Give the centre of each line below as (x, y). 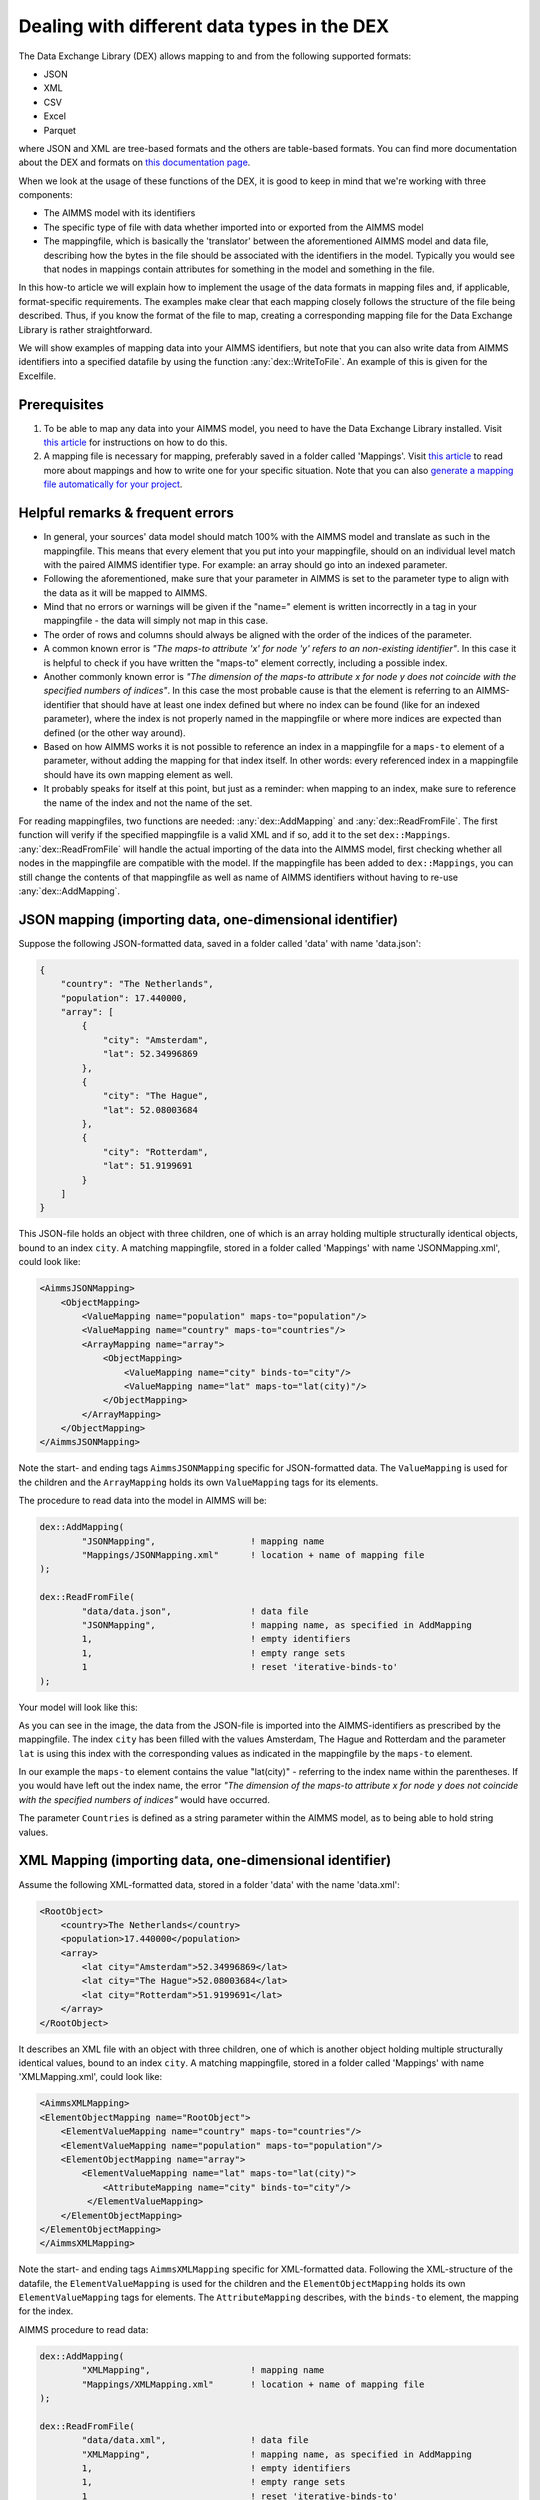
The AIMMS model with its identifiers (119, 213)
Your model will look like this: (78, 1707)
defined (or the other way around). (114, 732)
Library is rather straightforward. (85, 329)
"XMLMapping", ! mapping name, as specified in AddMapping (276, 2454)
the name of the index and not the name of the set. (148, 802)
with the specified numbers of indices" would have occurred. (144, 1799)
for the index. (46, 2311)
